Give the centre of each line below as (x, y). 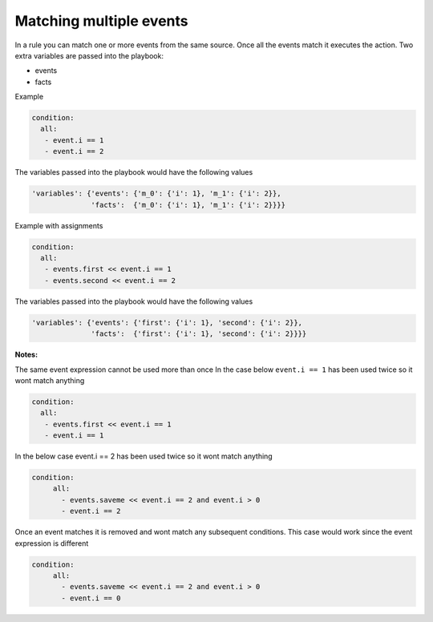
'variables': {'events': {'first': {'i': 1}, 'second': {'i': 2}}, (167, 322)
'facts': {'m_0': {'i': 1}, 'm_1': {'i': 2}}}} (188, 205)
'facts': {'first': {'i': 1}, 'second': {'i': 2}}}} (199, 334)
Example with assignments (59, 225)
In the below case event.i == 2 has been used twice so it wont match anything (144, 456)
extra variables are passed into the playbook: (89, 55)
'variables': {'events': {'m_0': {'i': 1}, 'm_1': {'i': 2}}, (156, 194)
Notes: (26, 355)
